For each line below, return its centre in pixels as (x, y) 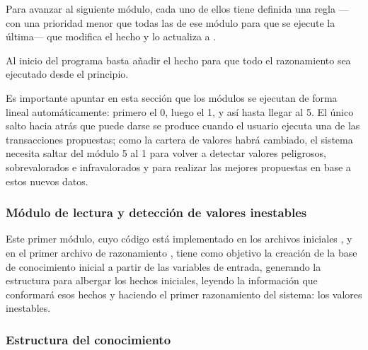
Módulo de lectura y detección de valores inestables (156, 212)
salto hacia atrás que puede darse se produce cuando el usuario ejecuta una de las (183, 126)
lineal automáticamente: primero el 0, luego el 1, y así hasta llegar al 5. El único (180, 111)
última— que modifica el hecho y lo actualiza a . (111, 36)
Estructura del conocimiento (88, 339)
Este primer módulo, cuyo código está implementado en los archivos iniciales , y (179, 239)
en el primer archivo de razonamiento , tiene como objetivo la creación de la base (182, 252)
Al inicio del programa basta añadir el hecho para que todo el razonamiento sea (178, 60)
